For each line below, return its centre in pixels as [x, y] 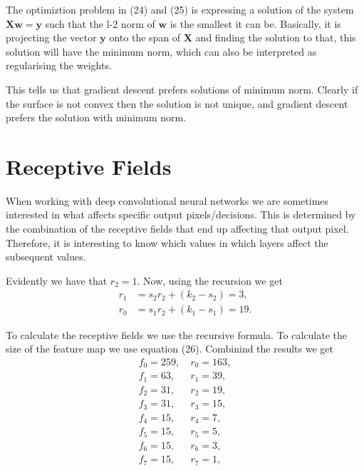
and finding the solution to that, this [276, 37]
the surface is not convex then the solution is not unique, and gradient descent [177, 103]
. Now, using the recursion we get [210, 280]
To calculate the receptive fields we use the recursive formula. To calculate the [177, 334]
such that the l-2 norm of [100, 23]
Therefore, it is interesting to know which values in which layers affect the [167, 242]
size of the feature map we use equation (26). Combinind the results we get [170, 349]
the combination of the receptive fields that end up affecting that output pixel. [177, 229]
